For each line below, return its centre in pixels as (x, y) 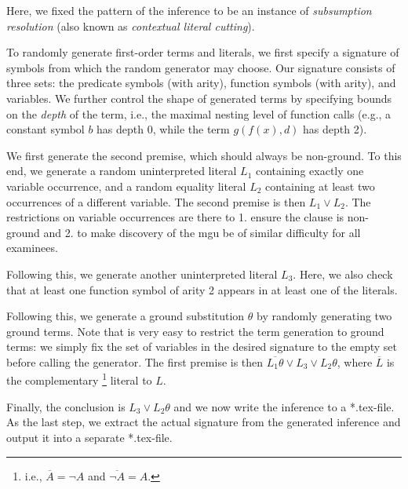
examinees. (32, 248)
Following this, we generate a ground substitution (126, 316)
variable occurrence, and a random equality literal (126, 186)
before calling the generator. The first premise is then (135, 361)
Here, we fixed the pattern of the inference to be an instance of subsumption (189, 10)
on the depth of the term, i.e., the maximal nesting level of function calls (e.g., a (199, 113)
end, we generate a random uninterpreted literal (122, 171)
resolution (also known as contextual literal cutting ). (131, 26)
